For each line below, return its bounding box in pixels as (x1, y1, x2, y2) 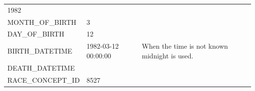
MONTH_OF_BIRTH (7, 17, 76, 27)
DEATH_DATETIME (7, 62, 75, 73)
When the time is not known (142, 41, 228, 51)
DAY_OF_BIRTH (7, 29, 64, 39)
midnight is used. (142, 50, 194, 60)
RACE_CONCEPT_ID (7, 74, 80, 85)
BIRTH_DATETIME (7, 46, 73, 56)
